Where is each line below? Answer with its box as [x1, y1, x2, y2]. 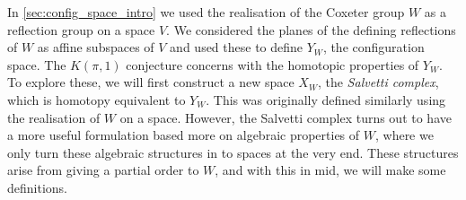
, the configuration [322, 38, 425, 57]
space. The [7, 55, 66, 74]
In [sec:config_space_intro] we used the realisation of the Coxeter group [7, 3, 405, 21]
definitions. [7, 178, 67, 196]
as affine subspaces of [37, 38, 154, 57]
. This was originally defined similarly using [206, 90, 446, 109]
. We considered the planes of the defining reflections [166, 20, 456, 39]
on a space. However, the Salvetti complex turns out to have [119, 108, 452, 126]
